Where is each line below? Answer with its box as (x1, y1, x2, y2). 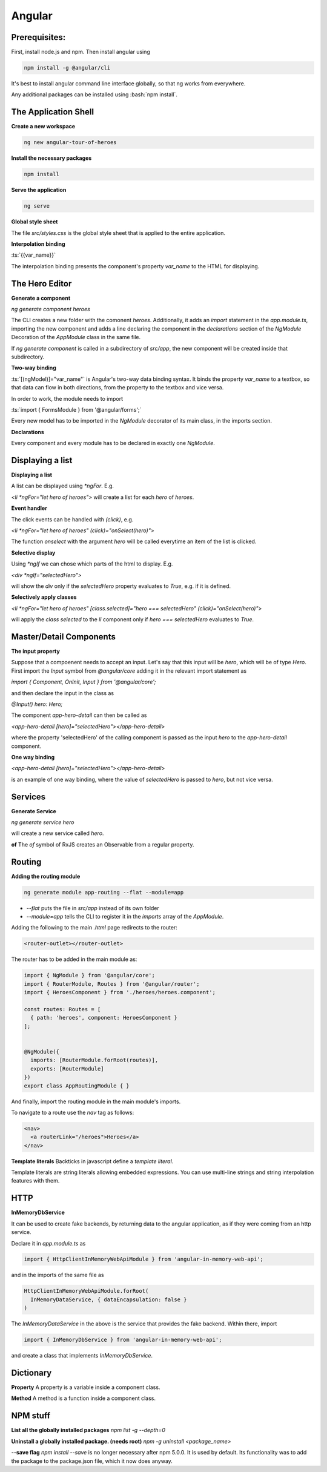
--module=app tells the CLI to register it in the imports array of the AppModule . (26, 913, 224, 920)
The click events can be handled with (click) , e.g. (11, 515, 134, 523)
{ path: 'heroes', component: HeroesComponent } (30, 1014, 178, 1021)
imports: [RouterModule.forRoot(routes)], (30, 1057, 159, 1064)
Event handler (11, 504, 48, 512)
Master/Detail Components (11, 632, 116, 642)
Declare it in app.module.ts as (11, 1239, 86, 1247)
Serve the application (11, 186, 67, 194)
